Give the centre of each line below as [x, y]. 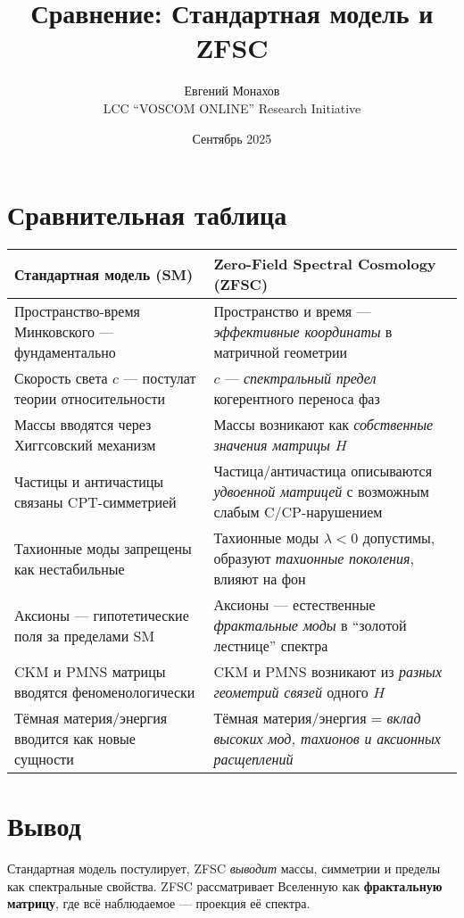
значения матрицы [272, 445]
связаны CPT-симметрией [95, 501]
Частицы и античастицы [89, 481]
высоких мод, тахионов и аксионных [327, 739]
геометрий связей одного [291, 692]
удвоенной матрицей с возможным [321, 492]
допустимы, [399, 538]
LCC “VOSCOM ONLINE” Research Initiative [232, 108]
